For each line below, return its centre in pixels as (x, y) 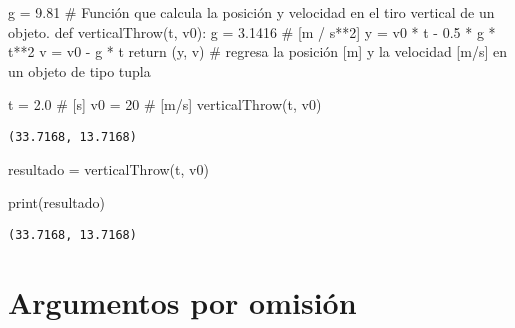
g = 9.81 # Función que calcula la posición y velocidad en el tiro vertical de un (251, 12)
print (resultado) (57, 202)
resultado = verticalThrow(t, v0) (108, 168)
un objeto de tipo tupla (79, 70)
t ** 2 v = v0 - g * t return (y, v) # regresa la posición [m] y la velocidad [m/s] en (257, 51)
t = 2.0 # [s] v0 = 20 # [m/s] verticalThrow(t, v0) (165, 104)
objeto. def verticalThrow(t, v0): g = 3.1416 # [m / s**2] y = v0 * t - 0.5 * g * (252, 31)
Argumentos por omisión (182, 301)
